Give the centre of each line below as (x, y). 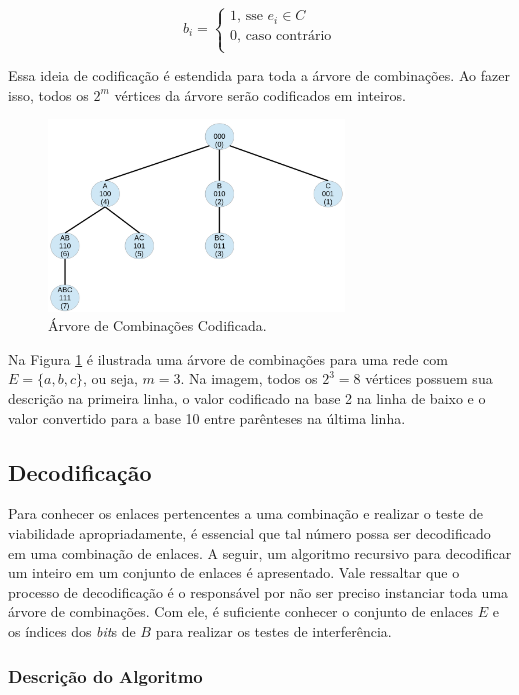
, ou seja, (110, 378)
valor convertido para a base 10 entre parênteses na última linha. (207, 417)
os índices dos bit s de (72, 631)
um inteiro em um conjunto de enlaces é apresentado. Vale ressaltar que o (234, 572)
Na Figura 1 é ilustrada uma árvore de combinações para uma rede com (228, 358)
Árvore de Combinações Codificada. (157, 325)
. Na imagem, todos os (249, 378)
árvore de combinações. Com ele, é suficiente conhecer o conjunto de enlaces (240, 611)
